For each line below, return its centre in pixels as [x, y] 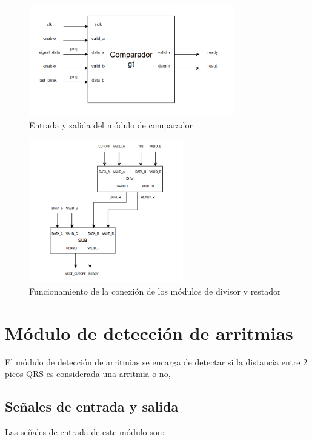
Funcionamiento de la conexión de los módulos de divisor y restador [155, 291]
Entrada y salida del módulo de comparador [111, 125]
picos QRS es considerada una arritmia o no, [88, 374]
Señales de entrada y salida [92, 406]
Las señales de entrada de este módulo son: [85, 432]
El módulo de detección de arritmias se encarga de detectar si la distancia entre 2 [156, 362]
